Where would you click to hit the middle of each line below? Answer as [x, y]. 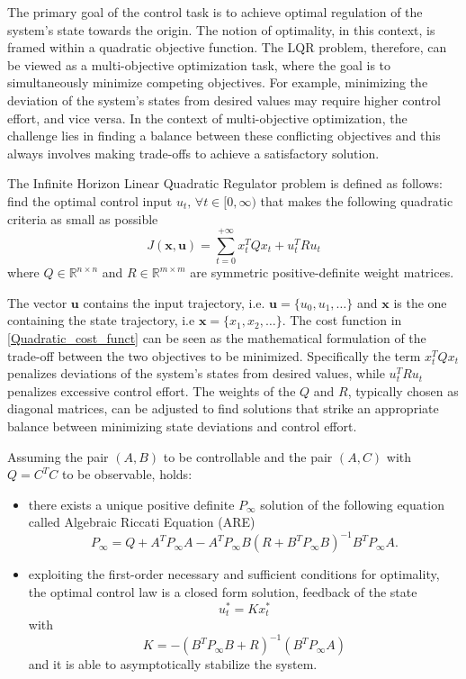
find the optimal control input [90, 200]
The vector [37, 302]
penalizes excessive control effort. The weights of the [152, 390]
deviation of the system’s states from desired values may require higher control [224, 100]
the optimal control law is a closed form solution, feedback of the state [223, 592]
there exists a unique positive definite [131, 504]
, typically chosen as [403, 390]
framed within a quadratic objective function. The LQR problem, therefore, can [227, 47]
